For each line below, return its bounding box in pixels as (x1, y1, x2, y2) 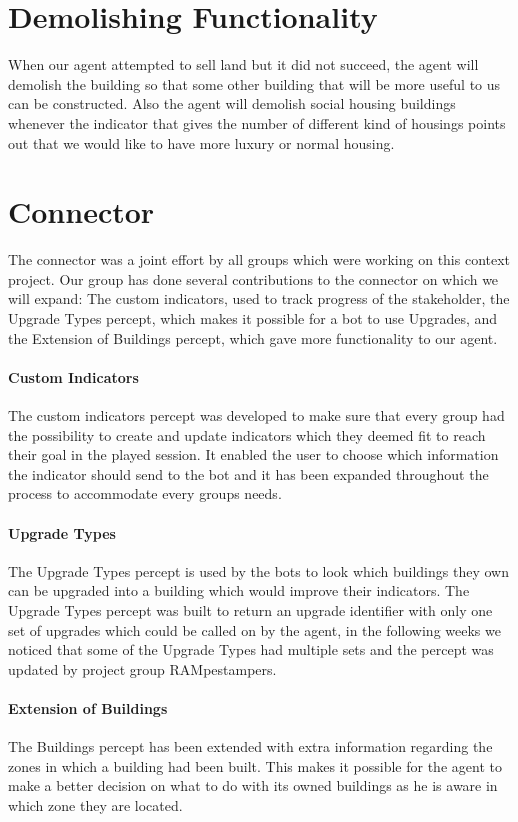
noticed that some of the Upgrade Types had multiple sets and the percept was (8, 639, 494, 660)
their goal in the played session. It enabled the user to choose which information (8, 444, 499, 465)
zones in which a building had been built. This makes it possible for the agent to (8, 755, 502, 776)
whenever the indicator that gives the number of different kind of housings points (8, 112, 506, 133)
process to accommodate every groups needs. (8, 483, 282, 504)
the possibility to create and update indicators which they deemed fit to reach (8, 424, 486, 445)
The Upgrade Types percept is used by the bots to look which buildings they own (8, 560, 509, 581)
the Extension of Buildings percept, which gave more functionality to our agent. (8, 327, 498, 348)
